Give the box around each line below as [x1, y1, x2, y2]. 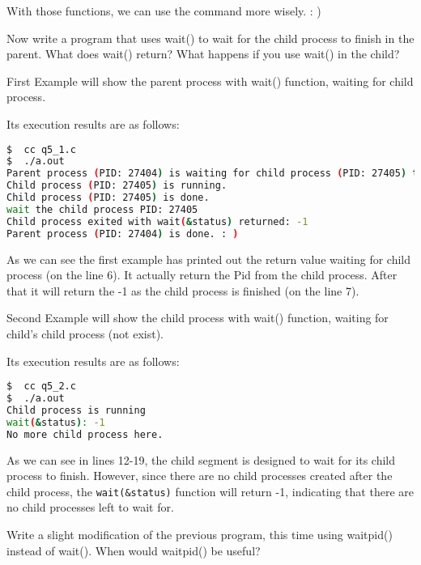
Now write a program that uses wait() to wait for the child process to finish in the [6, 29, 415, 46]
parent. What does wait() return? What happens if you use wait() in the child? [6, 45, 400, 62]
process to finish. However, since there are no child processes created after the [6, 467, 393, 484]
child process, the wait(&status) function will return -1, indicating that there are [6, 482, 414, 499]
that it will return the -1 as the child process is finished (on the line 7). [6, 282, 359, 299]
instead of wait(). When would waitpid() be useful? [6, 542, 261, 559]
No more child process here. [6, 428, 164, 440]
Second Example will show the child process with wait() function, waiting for [6, 309, 389, 326]
